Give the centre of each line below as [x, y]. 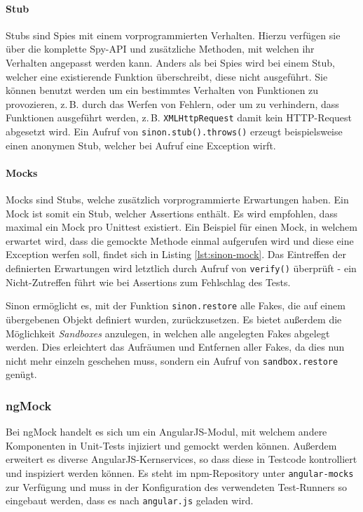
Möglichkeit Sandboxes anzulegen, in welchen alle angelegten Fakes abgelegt [168, 333]
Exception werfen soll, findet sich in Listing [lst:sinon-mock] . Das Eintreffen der [176, 254]
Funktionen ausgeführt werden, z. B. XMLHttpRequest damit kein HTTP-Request [179, 117]
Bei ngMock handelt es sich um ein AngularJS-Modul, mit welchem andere [166, 432]
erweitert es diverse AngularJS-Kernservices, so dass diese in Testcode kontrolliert [181, 459]
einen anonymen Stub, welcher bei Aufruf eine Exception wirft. [141, 145]
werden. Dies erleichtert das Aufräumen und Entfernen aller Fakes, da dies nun [175, 347]
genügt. [21, 374]
